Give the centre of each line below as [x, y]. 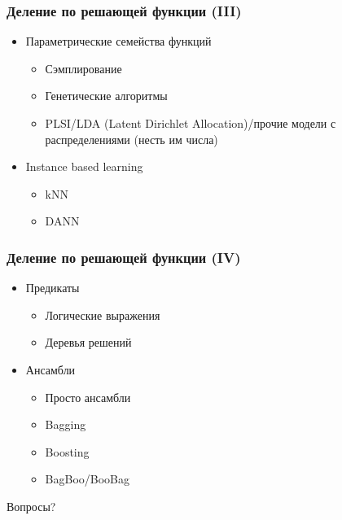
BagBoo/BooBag [88, 479]
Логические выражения [103, 315]
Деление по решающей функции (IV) [124, 257]
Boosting [67, 451]
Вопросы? [31, 506]
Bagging [66, 424]
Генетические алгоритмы [106, 96]
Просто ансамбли [88, 397]
